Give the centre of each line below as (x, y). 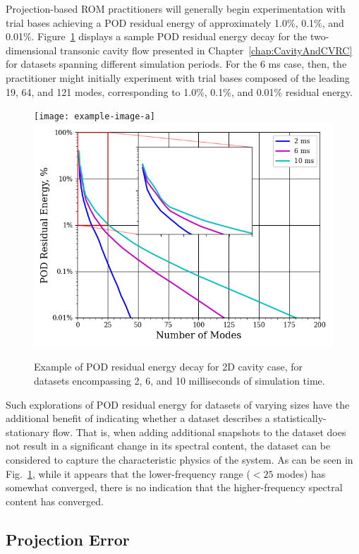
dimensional (31, 50)
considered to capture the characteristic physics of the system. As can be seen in (179, 459)
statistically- (300, 418)
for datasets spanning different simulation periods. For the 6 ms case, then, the (176, 64)
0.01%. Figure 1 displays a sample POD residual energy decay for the (157, 36)
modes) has (301, 473)
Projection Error (68, 539)
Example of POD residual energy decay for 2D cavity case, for (169, 367)
